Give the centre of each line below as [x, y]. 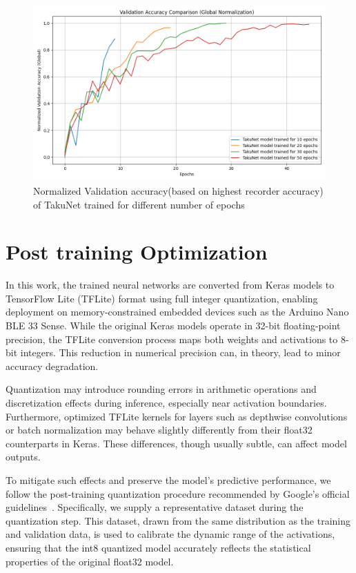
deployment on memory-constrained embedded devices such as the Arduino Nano [177, 312]
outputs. [23, 457]
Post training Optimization [137, 252]
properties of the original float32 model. [90, 561]
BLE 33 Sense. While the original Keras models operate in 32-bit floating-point [173, 326]
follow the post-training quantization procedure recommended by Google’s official [178, 493]
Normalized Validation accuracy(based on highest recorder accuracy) [178, 190]
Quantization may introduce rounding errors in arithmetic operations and [161, 389]
